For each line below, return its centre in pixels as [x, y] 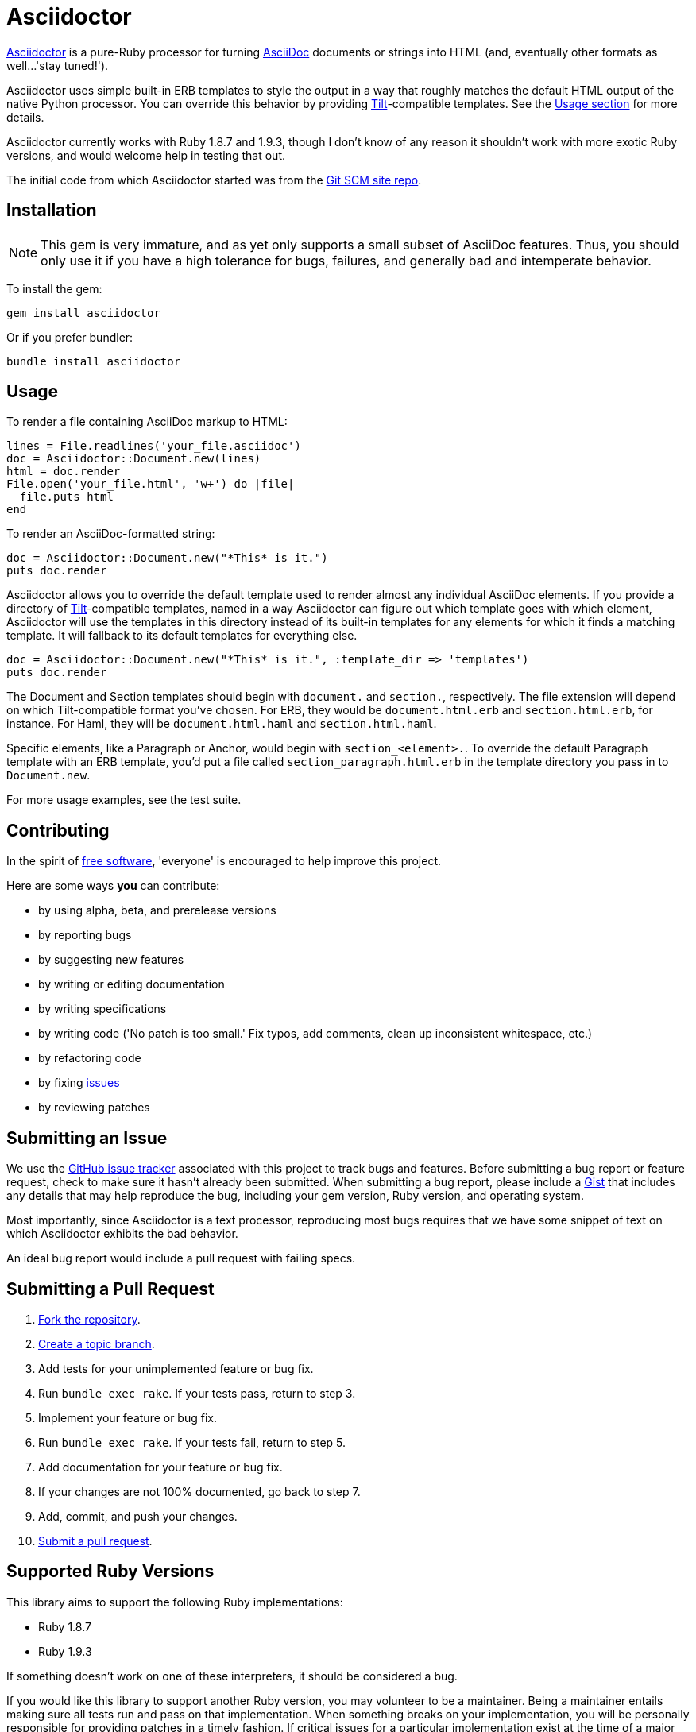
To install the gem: [54, 288]
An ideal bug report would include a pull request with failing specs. [181, 1258]
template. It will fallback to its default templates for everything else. [182, 636]
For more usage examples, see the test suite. [124, 800]
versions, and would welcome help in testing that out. [146, 155]
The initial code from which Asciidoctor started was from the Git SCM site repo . [214, 180]
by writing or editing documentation [131, 984]
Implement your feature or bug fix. [128, 1417]
